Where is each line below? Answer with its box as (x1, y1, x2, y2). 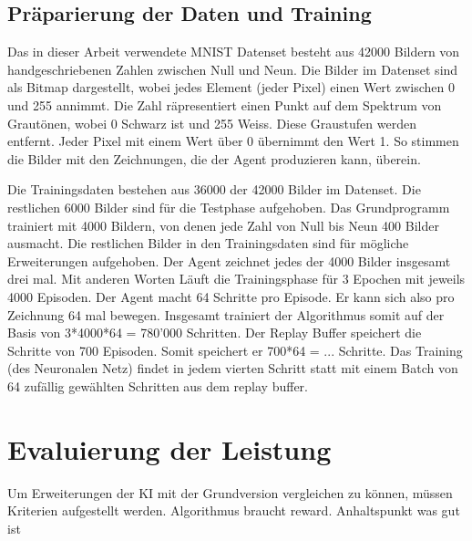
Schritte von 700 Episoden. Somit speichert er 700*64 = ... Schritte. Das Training (7, 340, 463, 359)
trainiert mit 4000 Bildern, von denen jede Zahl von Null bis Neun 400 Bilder (7, 215, 439, 234)
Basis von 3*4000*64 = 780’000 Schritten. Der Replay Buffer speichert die (7, 323, 422, 342)
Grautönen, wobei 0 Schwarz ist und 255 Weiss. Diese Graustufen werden (7, 113, 416, 132)
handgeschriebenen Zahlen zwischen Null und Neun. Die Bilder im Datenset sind (7, 59, 458, 78)
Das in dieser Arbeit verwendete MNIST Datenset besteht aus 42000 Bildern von (7, 42, 460, 61)
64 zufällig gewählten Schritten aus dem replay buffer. (7, 376, 308, 395)
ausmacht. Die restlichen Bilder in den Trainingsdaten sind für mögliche (7, 234, 409, 253)
